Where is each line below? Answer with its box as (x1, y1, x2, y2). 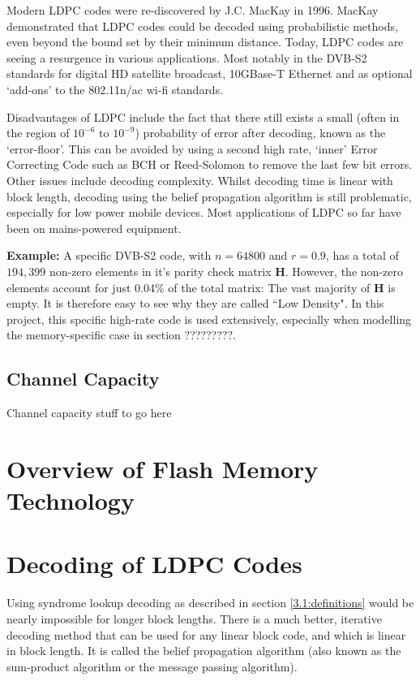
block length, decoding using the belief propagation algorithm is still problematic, (6, 187, 412, 205)
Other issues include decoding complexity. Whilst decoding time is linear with (6, 171, 393, 188)
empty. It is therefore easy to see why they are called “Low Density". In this (6, 295, 384, 312)
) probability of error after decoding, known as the (135, 124, 386, 141)
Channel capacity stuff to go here (6, 404, 172, 421)
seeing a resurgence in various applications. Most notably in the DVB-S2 (6, 49, 367, 66)
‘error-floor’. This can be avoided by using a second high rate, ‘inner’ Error (6, 140, 378, 157)
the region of (6, 124, 70, 141)
